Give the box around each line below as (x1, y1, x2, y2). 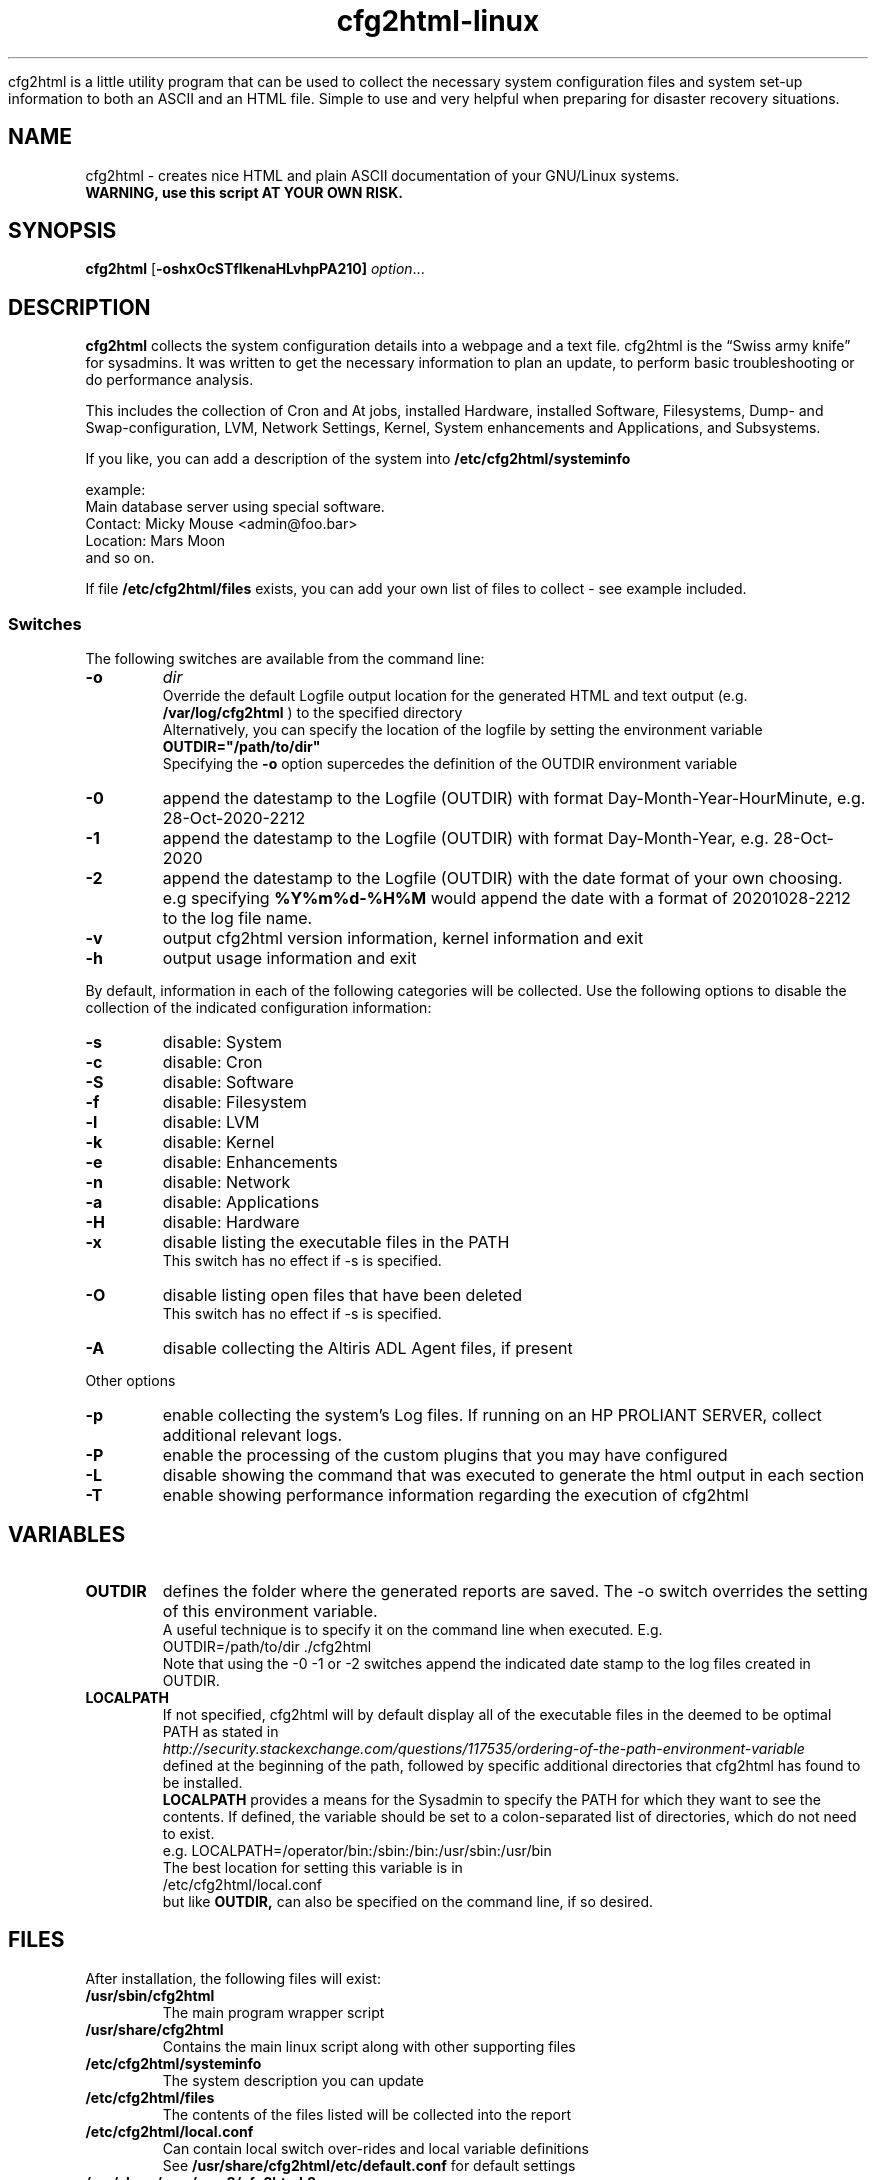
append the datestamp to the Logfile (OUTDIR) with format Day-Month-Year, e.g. (162, 828, 769, 849)
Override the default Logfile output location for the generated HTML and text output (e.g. (162, 687, 748, 705)
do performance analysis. (85, 371, 254, 389)
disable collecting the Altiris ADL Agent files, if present (162, 1338, 573, 1359)
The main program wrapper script (162, 2003, 385, 2021)
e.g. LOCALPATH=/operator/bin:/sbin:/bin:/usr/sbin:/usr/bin (162, 1841, 552, 1859)
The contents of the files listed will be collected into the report (162, 2105, 572, 2123)
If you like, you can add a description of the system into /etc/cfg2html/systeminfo (85, 450, 631, 468)
